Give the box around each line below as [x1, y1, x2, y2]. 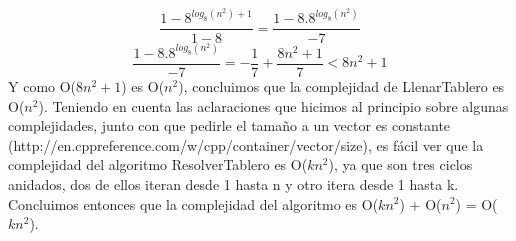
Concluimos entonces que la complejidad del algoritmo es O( [8, 193, 379, 214]
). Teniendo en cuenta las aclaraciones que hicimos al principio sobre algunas [38, 95, 509, 116]
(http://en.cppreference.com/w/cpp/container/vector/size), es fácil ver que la [8, 134, 484, 155]
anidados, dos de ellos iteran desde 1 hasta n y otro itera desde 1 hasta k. [8, 173, 459, 194]
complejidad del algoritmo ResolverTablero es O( [8, 154, 308, 175]
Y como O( [8, 76, 77, 96]
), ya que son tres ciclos [328, 154, 473, 175]
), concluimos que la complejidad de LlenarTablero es [178, 76, 505, 96]
